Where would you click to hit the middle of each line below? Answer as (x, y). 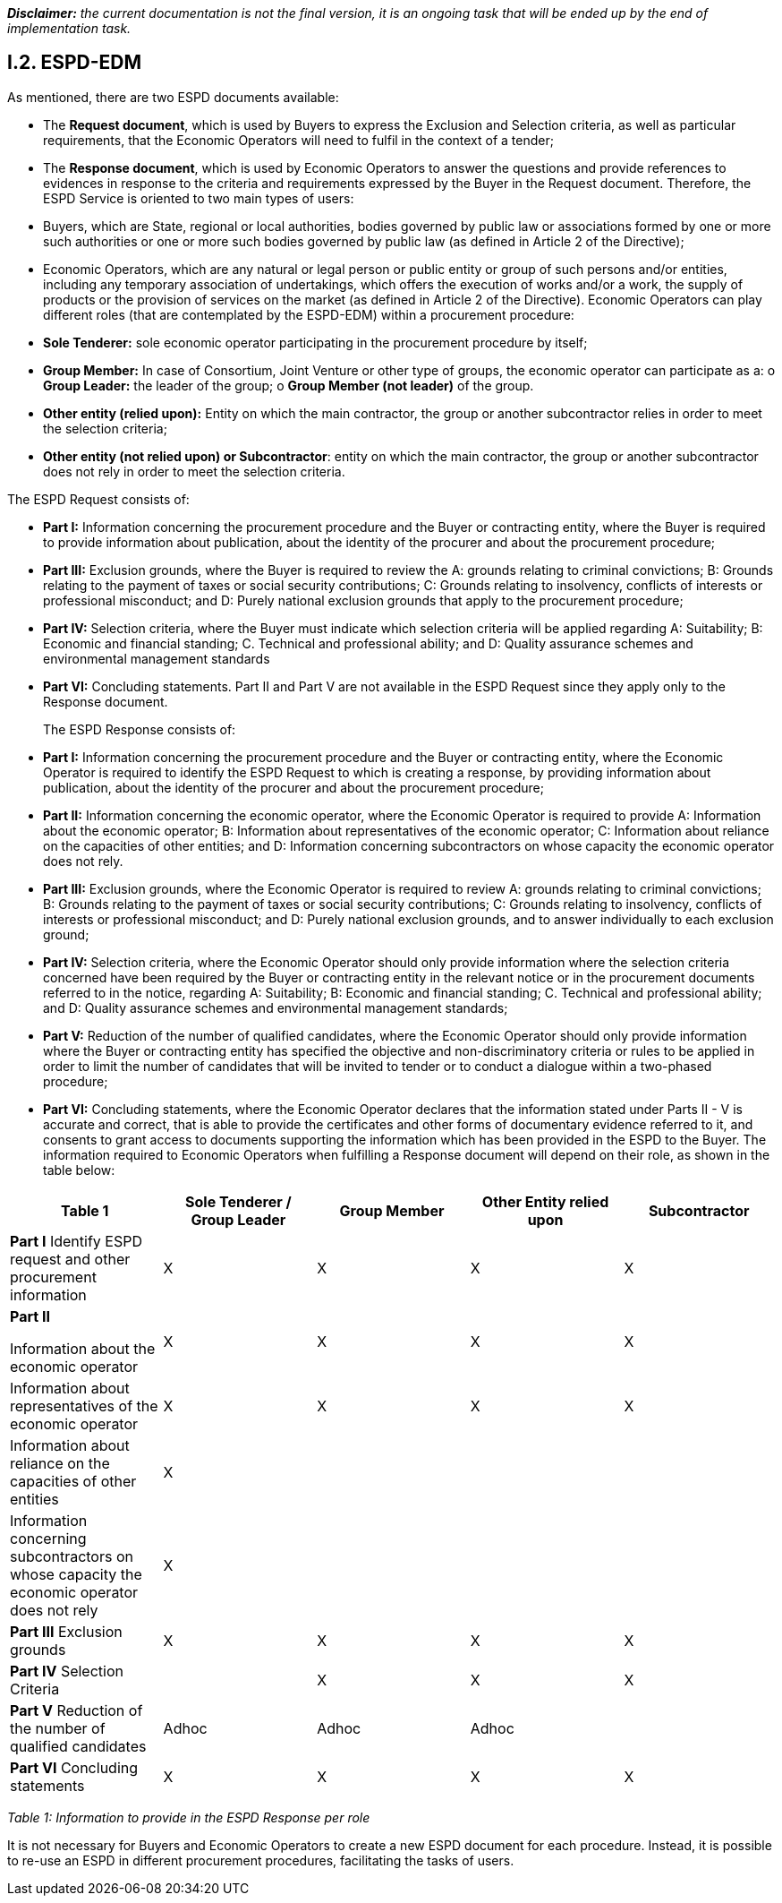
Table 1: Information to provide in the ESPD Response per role (189, 1817)
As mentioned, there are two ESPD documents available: (173, 97)
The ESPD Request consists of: (98, 499)
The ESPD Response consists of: (140, 729)
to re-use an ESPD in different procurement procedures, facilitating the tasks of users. (261, 1860)
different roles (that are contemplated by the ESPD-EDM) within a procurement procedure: (309, 314)
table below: (79, 1170)
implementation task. (69, 28)
